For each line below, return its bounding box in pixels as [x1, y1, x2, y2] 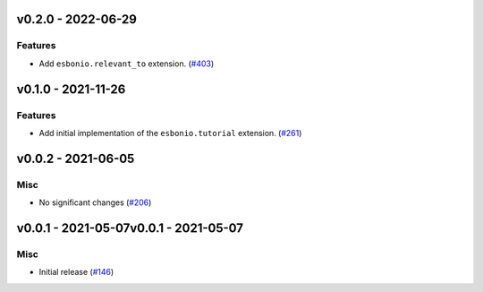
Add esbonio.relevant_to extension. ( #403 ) [38, 58, 215, 69]
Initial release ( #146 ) [38, 267, 114, 278]
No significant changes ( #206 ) [38, 197, 152, 208]
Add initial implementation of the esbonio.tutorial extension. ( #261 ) [38, 127, 302, 138]
